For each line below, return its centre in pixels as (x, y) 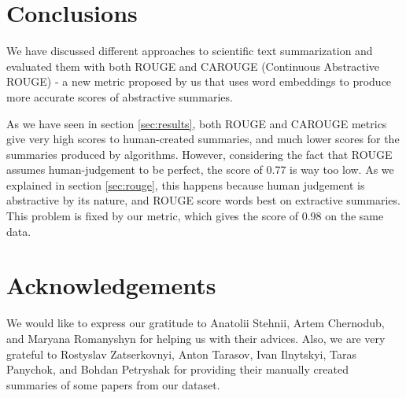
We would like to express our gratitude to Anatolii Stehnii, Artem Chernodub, (196, 323)
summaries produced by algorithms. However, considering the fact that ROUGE (199, 154)
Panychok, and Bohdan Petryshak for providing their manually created (177, 369)
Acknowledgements (111, 285)
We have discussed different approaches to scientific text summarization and (190, 51)
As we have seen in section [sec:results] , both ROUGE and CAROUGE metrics (197, 123)
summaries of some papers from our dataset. (113, 384)
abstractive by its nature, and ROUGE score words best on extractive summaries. (203, 200)
